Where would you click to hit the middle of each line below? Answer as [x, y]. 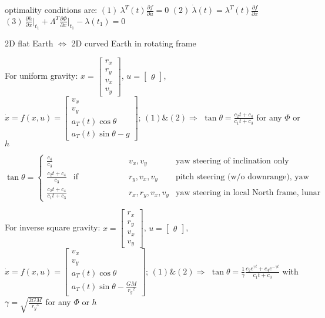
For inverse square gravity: [53, 227]
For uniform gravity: [41, 76]
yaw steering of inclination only [232, 161]
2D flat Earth [29, 43]
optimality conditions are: [51, 9]
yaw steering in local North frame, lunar [248, 193]
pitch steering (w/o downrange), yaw [242, 177]
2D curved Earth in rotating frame [134, 43]
